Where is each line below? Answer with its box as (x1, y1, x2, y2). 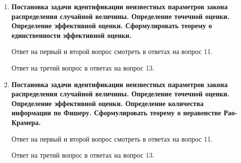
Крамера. (11, 117, 41, 127)
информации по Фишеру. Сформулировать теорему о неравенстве (11, 108, 222, 118)
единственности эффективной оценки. (11, 30, 132, 40)
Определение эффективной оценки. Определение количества (11, 98, 204, 108)
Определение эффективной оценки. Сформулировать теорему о (11, 20, 212, 31)
